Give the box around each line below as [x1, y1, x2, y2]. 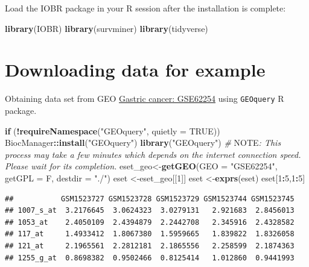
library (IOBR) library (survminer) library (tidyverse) [5, 22, 208, 34]
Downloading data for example [5, 57, 266, 82]
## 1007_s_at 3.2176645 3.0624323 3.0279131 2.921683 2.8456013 [5, 206, 295, 215]
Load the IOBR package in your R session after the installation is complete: [5, 2, 286, 14]
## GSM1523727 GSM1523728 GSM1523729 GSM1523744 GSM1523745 [5, 194, 295, 203]
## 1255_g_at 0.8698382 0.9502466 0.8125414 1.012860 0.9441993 [5, 253, 295, 262]
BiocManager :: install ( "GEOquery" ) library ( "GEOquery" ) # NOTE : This [5, 136, 281, 149]
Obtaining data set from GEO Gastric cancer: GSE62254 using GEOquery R [5, 92, 284, 105]
